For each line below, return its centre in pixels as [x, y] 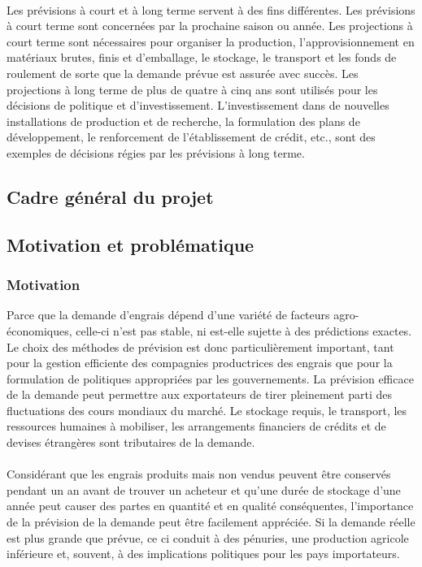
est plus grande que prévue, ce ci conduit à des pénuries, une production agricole [208, 537]
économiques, [39, 330]
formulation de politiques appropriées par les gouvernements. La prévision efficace [210, 378]
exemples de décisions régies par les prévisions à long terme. [156, 152]
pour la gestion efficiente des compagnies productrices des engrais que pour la [200, 363]
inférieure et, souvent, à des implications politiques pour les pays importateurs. [203, 554]
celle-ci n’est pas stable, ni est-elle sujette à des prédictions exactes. [244, 330]
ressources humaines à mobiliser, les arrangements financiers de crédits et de [196, 426]
